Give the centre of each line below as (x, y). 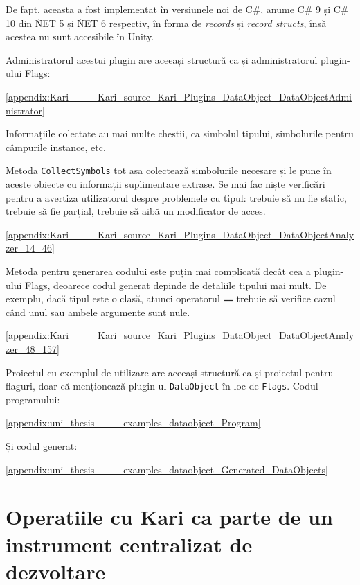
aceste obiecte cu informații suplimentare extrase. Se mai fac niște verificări (165, 184)
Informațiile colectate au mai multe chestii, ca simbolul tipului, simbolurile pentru (180, 133)
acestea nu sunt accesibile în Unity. (80, 36)
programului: (33, 399)
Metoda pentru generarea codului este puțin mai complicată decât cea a (158, 271)
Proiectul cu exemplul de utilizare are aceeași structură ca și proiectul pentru (170, 372)
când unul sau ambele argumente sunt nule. (98, 312)
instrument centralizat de (129, 544)
